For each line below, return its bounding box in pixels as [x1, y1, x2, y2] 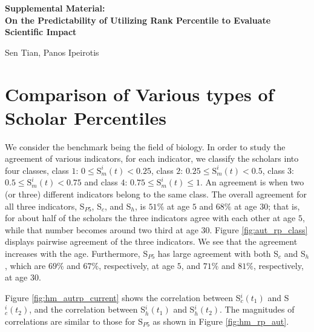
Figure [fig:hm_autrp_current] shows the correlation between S [5, 291, 241, 304]
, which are [5, 259, 46, 271]
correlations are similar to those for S [5, 315, 143, 327]
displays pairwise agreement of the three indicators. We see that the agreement [5, 235, 298, 248]
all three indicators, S [5, 199, 85, 212]
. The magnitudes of [220, 303, 295, 316]
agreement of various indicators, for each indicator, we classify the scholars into [5, 152, 299, 165]
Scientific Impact [5, 25, 77, 38]
